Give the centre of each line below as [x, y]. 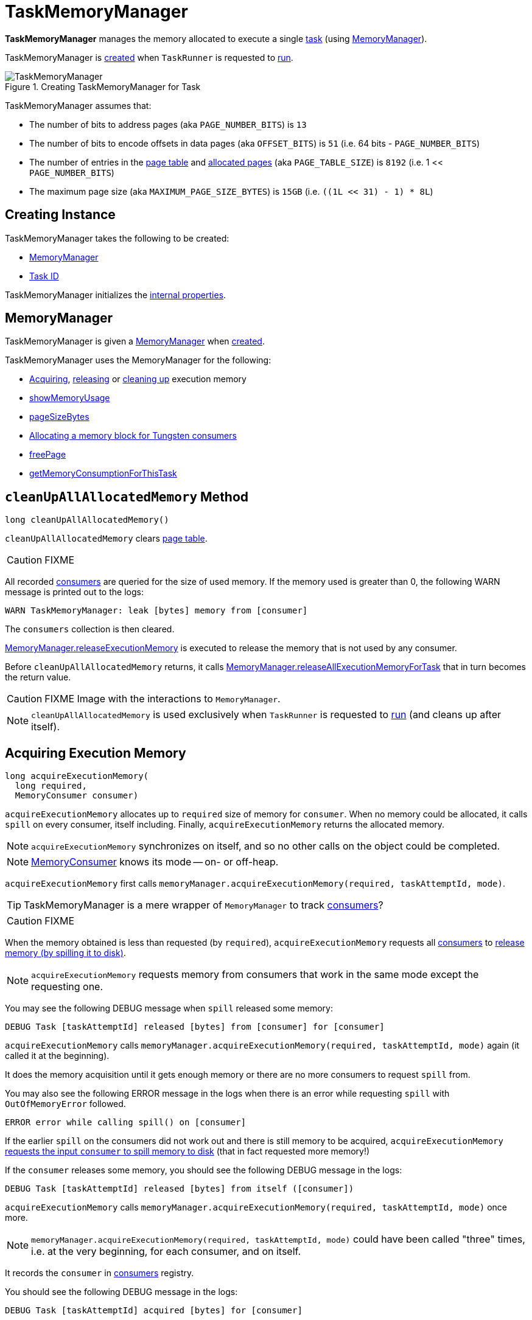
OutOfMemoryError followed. [65, 1104]
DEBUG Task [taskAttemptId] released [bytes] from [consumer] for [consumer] [195, 1027]
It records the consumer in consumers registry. [100, 1273]
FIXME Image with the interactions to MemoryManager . [163, 699]
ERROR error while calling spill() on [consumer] [126, 1123]
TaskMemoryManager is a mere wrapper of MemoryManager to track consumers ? [204, 905]
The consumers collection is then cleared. [90, 629]
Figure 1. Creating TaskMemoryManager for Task [103, 86]
